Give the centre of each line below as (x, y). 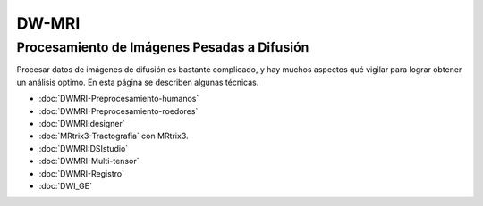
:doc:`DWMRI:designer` (82, 123)
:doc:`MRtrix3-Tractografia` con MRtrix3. (114, 136)
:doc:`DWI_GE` (66, 185)
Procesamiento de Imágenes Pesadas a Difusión (163, 47)
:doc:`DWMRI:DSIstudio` (84, 148)
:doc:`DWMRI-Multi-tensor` (89, 161)
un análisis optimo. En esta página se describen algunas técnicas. (138, 82)
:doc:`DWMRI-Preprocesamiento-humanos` (119, 99)
